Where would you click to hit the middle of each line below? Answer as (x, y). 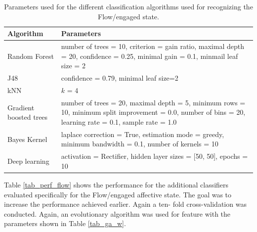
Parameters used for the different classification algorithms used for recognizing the (128, 6)
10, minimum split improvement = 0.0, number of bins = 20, (153, 112)
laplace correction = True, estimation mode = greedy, (143, 134)
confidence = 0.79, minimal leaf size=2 (120, 78)
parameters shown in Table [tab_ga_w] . (65, 223)
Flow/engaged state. (128, 16)
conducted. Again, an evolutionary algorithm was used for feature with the (117, 213)
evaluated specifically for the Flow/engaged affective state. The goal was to (118, 194)
